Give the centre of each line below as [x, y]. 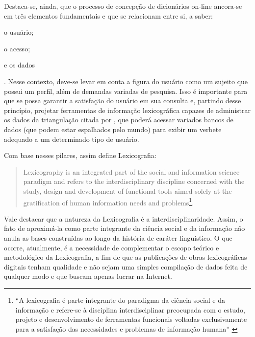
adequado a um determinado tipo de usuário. [72, 139]
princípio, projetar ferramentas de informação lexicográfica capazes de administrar [127, 110]
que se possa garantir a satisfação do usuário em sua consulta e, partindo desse [123, 101]
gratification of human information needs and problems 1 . [109, 202]
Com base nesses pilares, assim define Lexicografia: [80, 155]
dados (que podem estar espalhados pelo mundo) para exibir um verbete [113, 129]
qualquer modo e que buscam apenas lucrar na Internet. [88, 276]
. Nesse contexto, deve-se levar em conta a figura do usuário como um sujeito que [126, 81]
